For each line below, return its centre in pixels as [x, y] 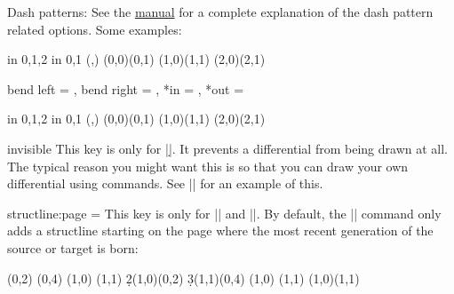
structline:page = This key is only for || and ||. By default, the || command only [224, 213]
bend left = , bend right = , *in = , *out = [126, 88]
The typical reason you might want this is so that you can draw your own [208, 166]
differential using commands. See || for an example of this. [165, 183]
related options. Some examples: [95, 29]
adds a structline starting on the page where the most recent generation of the [220, 230]
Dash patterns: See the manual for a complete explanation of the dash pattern [220, 12]
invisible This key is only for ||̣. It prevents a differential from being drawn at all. [227, 148]
